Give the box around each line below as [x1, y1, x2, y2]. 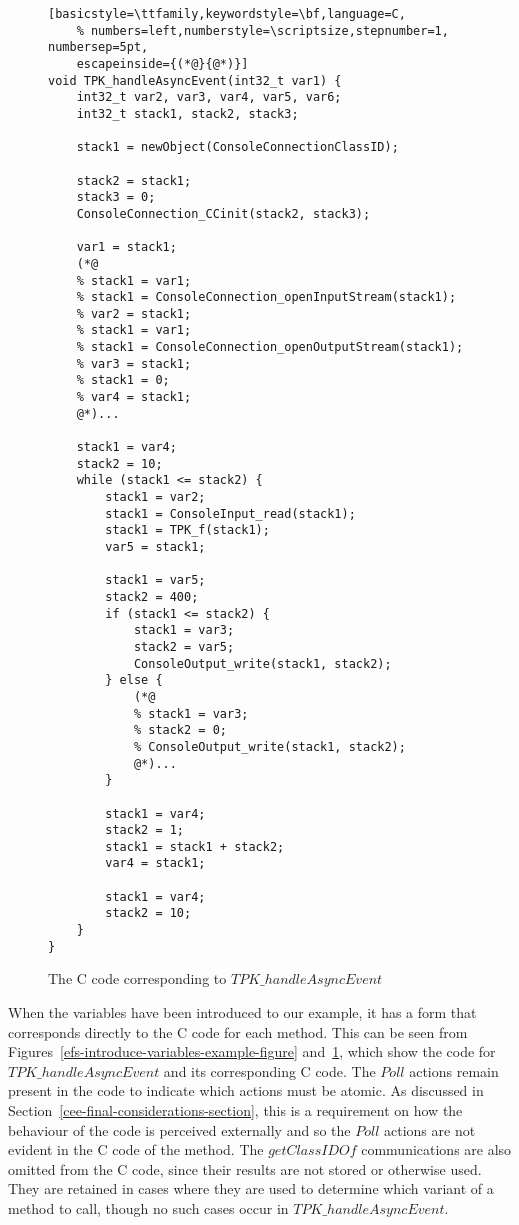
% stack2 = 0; [133, 723, 227, 738]
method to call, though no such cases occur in [8, 1197, 289, 1218]
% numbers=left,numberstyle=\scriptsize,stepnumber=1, [76, 23, 449, 38]
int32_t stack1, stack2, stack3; [76, 106, 299, 121]
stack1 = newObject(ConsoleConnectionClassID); [76, 140, 399, 155]
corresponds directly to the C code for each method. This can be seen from [8, 1021, 468, 1042]
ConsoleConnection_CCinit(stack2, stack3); [76, 206, 371, 221]
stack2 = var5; [133, 639, 235, 654]
